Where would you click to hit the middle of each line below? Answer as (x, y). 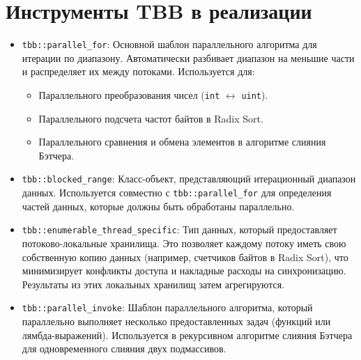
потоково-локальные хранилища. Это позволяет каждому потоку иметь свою (184, 243)
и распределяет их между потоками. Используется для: (138, 71)
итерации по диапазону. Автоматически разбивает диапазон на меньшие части (188, 57)
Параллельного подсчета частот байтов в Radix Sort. (151, 118)
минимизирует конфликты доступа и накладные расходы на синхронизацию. (184, 271)
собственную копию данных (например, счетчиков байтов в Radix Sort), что (185, 257)
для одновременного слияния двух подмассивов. (124, 349)
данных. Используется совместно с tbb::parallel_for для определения (177, 193)
